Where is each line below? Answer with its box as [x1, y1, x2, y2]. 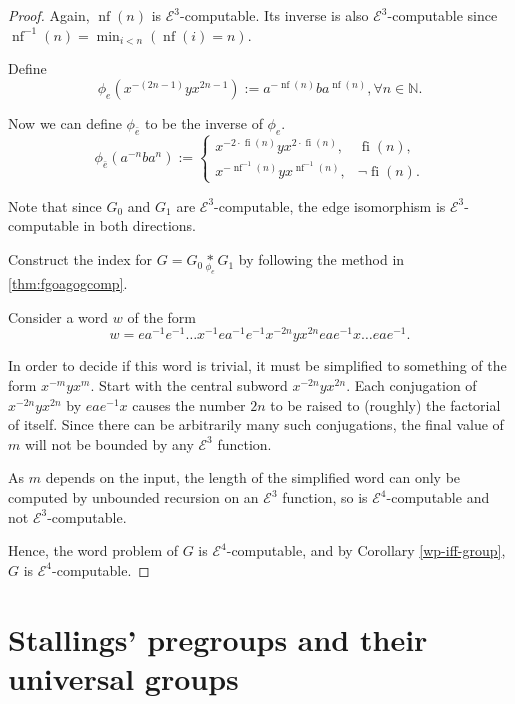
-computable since [387, 5, 498, 25]
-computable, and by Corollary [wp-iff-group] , [226, 540, 506, 561]
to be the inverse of [144, 112, 263, 133]
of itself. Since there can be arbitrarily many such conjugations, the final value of [8, 414, 504, 435]
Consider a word [8, 306, 109, 327]
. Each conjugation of [346, 375, 477, 396]
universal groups [8, 657, 239, 698]
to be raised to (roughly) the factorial [270, 394, 501, 415]
